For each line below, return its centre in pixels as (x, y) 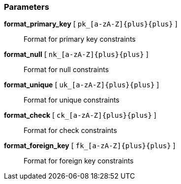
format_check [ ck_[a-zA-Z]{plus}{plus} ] (80, 115)
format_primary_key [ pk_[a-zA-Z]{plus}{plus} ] (91, 24)
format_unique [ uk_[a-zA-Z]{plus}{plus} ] (82, 85)
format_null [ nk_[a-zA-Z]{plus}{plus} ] (76, 54)
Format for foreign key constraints (79, 161)
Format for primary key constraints (80, 39)
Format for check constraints (70, 131)
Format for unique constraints (72, 100)
